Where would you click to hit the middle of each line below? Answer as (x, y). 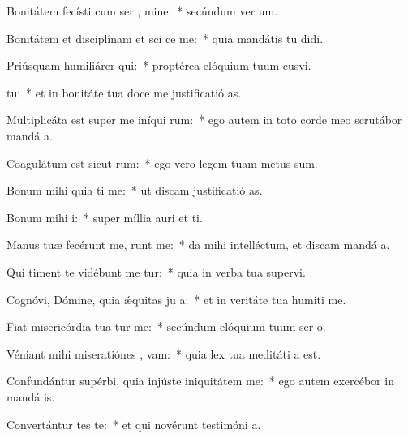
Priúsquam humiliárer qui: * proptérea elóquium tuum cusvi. (159, 65)
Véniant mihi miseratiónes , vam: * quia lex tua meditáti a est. (164, 353)
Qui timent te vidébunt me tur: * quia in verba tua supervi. (156, 271)
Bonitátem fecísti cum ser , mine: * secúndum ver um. (142, 11)
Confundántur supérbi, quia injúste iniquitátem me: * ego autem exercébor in (200, 381)
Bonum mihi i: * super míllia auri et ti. (105, 217)
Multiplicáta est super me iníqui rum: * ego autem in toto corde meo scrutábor (204, 120)
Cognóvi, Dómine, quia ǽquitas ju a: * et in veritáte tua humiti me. (176, 299)
